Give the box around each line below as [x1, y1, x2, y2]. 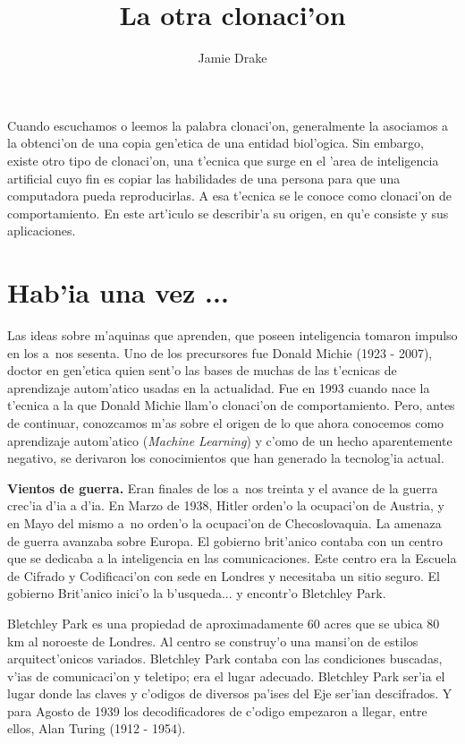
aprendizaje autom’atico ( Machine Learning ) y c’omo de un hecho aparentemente [7, 431, 452, 449]
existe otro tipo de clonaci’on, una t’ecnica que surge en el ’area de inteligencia [7, 150, 439, 169]
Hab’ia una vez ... [7, 274, 229, 311]
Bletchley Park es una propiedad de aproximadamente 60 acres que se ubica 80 [7, 613, 440, 632]
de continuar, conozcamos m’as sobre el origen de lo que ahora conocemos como [7, 413, 444, 432]
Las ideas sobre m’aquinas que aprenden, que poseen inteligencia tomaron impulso [7, 326, 458, 344]
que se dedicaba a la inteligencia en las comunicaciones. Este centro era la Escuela [7, 549, 457, 568]
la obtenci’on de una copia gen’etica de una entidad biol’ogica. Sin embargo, [7, 133, 424, 152]
